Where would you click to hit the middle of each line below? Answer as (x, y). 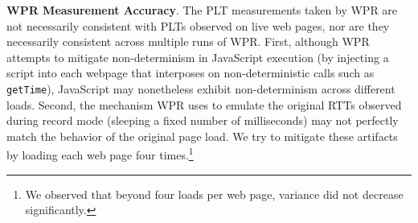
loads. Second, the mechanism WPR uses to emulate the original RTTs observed (204, 104)
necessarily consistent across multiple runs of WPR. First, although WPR (188, 41)
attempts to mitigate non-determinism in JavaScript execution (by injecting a (198, 57)
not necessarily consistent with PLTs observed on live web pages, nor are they (198, 25)
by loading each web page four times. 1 (100, 154)
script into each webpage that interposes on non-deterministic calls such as (191, 73)
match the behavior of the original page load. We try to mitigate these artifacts (202, 136)
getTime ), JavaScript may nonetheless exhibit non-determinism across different (201, 88)
